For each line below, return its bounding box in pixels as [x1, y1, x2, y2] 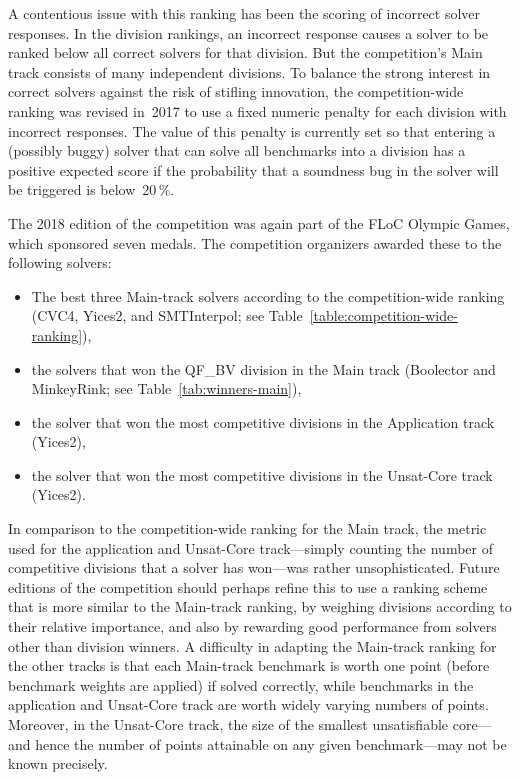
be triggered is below [8, 179, 136, 200]
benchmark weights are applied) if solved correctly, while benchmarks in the [8, 674, 474, 695]
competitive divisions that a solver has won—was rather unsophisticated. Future [8, 557, 500, 578]
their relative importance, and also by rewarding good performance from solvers [8, 616, 497, 637]
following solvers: [8, 252, 112, 273]
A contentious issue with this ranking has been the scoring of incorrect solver [8, 3, 481, 23]
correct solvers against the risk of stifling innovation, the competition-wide [8, 81, 464, 102]
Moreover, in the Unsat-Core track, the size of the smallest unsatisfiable [8, 714, 449, 734]
